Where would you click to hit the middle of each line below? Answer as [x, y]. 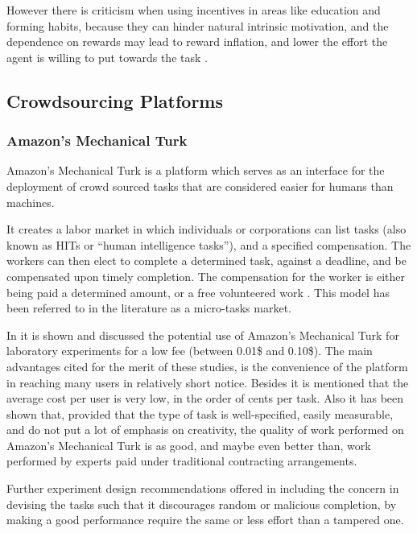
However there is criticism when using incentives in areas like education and [194, 10]
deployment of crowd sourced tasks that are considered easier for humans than [200, 186]
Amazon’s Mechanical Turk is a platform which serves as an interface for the [196, 170]
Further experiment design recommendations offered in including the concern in [203, 488]
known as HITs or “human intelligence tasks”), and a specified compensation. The [209, 244]
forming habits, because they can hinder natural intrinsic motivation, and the [198, 25]
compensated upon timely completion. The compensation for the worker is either [206, 276]
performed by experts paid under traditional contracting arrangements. [182, 461]
